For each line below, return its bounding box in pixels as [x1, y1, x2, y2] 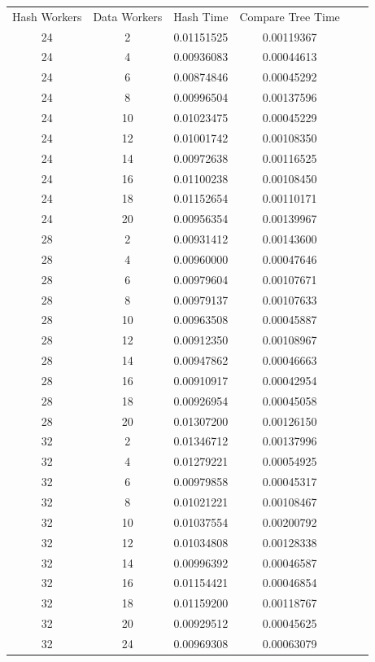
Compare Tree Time [239, 7, 340, 24]
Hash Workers [12, 7, 82, 24]
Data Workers [93, 7, 163, 24]
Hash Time [173, 7, 229, 24]
